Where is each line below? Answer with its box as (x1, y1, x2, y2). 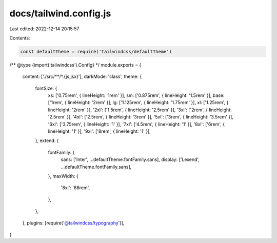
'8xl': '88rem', (61, 185, 90, 191)
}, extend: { (35, 137, 59, 144)
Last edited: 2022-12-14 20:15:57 (9, 26, 80, 32)
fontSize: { (35, 85, 57, 91)
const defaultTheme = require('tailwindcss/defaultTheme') (20, 49, 172, 54)
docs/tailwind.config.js (9, 8, 111, 19)
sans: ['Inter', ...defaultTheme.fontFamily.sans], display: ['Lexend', (61, 156, 200, 163)
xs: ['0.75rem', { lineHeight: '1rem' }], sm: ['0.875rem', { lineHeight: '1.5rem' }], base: (48, 92, 225, 98)
